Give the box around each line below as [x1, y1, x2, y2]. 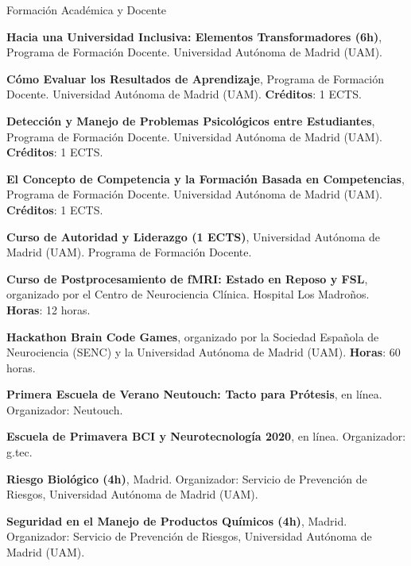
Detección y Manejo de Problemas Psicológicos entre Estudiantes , [6, 112, 375, 129]
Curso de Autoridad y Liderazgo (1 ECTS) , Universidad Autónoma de [6, 228, 381, 244]
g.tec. [6, 444, 33, 460]
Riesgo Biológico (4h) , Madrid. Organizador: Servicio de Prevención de [6, 470, 367, 487]
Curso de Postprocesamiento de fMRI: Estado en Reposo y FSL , [6, 270, 368, 287]
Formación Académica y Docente [6, 2, 167, 17]
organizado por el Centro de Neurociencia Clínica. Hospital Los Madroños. [6, 286, 370, 302]
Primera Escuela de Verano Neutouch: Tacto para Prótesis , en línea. [6, 386, 382, 402]
